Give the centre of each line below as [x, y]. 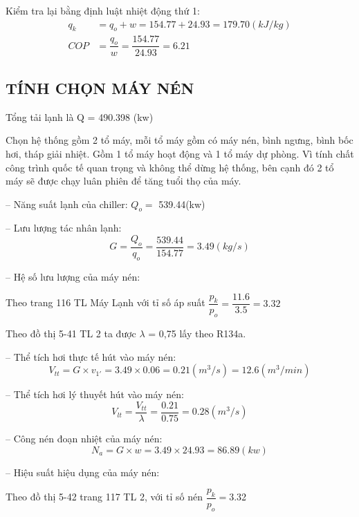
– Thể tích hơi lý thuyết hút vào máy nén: [95, 394]
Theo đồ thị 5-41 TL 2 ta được [71, 333]
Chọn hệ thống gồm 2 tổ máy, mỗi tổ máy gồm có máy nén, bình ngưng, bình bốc [179, 140]
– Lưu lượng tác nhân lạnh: [64, 228]
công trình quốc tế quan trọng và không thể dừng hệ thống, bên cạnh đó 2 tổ [170, 167]
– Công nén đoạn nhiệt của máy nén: [84, 438]
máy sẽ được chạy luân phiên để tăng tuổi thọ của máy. [123, 181]
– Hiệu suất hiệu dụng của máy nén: [83, 472]
